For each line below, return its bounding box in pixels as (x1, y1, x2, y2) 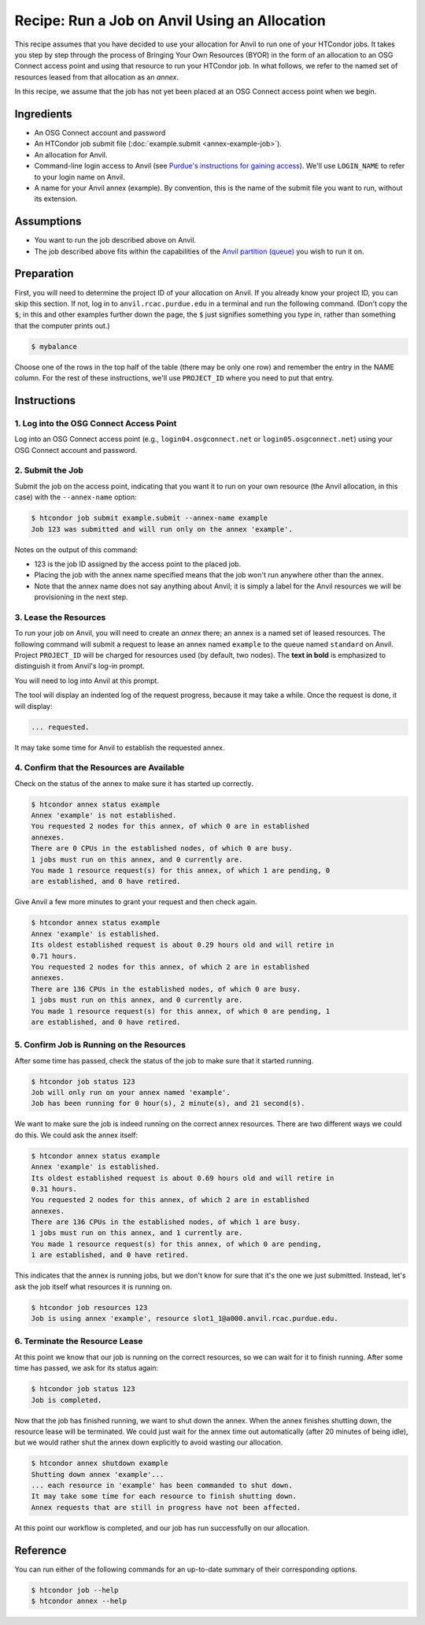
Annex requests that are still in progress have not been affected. (31, 1503, 301, 1512)
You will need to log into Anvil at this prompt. (14, 676, 159, 685)
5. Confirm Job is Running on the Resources (14, 1040, 187, 1051)
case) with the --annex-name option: (14, 492, 137, 502)
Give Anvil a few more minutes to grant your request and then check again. (14, 897, 257, 907)
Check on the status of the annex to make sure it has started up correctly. (14, 778, 253, 788)
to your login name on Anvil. (34, 172, 125, 181)
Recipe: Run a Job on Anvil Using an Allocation (14, 12, 326, 29)
